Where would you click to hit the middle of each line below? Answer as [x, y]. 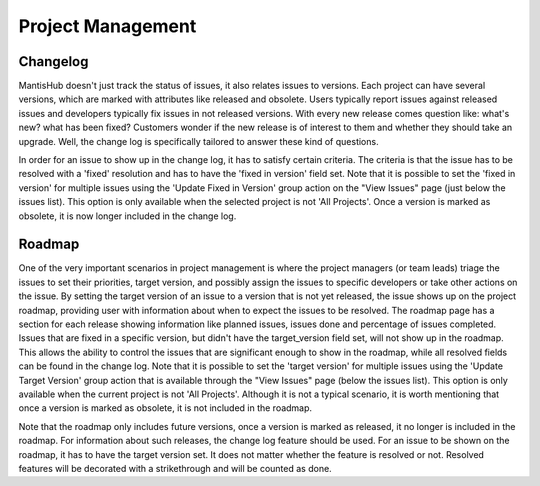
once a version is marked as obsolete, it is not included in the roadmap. [165, 408]
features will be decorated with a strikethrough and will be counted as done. [175, 468]
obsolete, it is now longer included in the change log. [127, 216]
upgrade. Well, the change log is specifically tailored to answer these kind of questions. [198, 141]
